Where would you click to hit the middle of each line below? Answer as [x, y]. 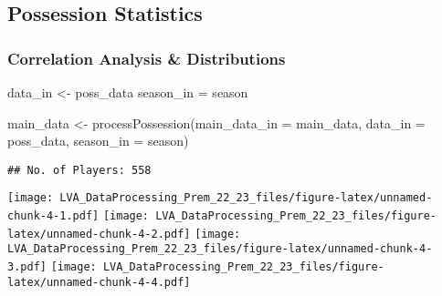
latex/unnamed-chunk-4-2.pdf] [99, 234]
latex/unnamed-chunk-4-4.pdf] [99, 282]
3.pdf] [27, 267]
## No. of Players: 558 [79, 170]
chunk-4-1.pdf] [53, 216]
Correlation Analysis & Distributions [147, 58]
